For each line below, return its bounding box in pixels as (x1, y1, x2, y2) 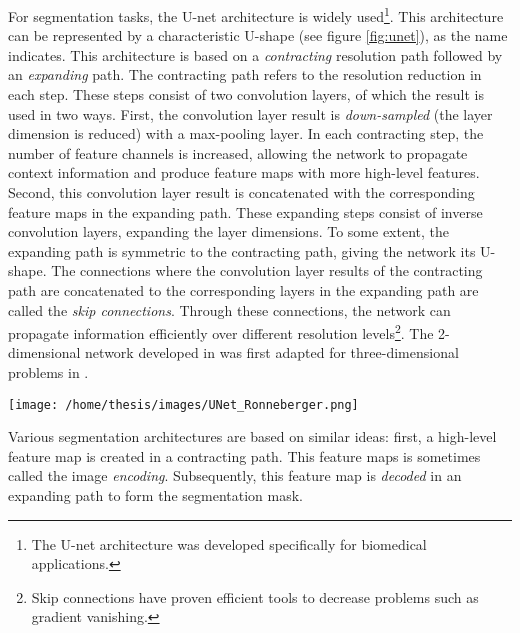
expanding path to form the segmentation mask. (8, 485, 303, 506)
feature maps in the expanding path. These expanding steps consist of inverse (8, 201, 483, 222)
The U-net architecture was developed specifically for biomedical (31, 533, 427, 554)
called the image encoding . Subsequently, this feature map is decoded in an (8, 465, 462, 486)
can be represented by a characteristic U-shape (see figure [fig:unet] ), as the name (8, 25, 508, 46)
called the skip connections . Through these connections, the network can (8, 299, 451, 320)
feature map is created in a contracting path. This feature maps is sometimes (8, 445, 481, 466)
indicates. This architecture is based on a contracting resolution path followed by (8, 44, 503, 65)
